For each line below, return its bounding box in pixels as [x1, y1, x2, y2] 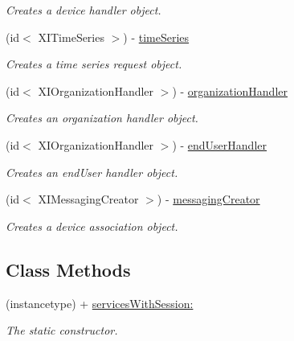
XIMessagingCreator [38, 191, 139, 207]
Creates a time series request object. [6, 55, 182, 72]
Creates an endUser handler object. [6, 163, 178, 180]
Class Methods [6, 257, 131, 281]
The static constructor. [6, 322, 118, 339]
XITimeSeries [38, 28, 104, 45]
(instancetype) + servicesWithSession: [6, 294, 194, 311]
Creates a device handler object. [6, 2, 161, 18]
